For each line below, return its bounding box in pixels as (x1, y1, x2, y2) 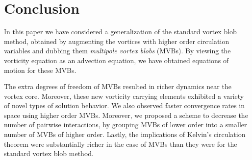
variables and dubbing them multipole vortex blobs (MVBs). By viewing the (4, 46, 231, 56)
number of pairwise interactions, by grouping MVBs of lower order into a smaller (4, 119, 247, 130)
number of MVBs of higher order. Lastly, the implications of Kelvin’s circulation (4, 129, 246, 139)
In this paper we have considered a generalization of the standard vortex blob (4, 26, 237, 37)
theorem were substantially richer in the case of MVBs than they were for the (4, 138, 237, 149)
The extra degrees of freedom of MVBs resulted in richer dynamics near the (4, 81, 231, 91)
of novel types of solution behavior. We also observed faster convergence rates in (4, 100, 245, 111)
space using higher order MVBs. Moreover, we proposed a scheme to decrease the (4, 110, 248, 120)
